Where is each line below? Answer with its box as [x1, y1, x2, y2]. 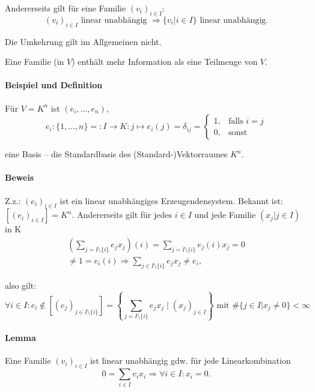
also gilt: [5, 279, 37, 291]
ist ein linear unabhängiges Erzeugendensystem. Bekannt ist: [60, 194, 283, 207]
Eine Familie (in [5, 55, 64, 68]
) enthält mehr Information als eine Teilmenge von [72, 55, 258, 68]
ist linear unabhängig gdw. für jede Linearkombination [90, 354, 291, 367]
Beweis [5, 171, 34, 184]
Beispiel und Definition [5, 79, 103, 91]
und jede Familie [194, 208, 256, 221]
